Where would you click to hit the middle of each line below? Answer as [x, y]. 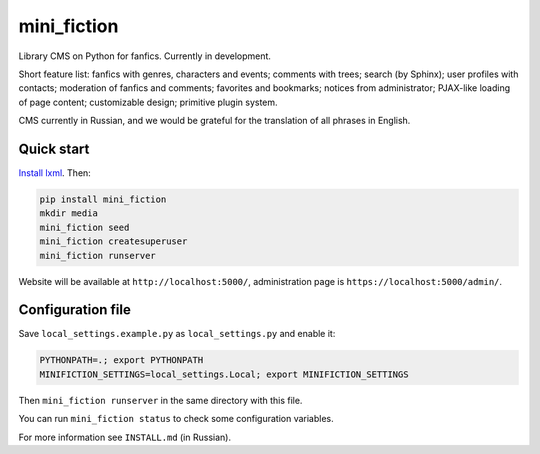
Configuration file [75, 310]
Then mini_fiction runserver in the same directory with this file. [160, 400]
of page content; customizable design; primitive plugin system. [148, 102]
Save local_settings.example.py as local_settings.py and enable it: [177, 334]
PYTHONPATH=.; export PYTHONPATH [121, 360]
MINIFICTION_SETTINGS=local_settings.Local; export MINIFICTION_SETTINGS [224, 374]
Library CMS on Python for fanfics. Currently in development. [145, 56]
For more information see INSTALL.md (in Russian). [125, 437]
